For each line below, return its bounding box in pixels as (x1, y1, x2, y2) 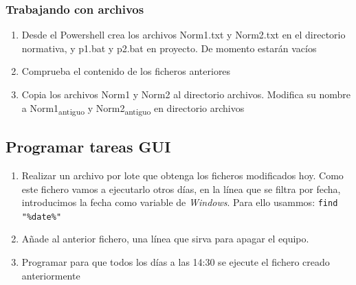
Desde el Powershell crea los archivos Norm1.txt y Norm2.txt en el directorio (21, 27, 346, 42)
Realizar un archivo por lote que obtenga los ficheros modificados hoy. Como (21, 168, 344, 182)
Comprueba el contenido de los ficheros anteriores (21, 64, 231, 78)
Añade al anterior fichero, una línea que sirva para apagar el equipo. (21, 231, 309, 246)
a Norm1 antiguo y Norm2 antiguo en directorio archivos (21, 100, 245, 117)
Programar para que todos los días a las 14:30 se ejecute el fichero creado (21, 255, 330, 269)
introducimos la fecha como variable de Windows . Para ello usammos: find (21, 195, 338, 209)
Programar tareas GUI (5, 136, 171, 157)
